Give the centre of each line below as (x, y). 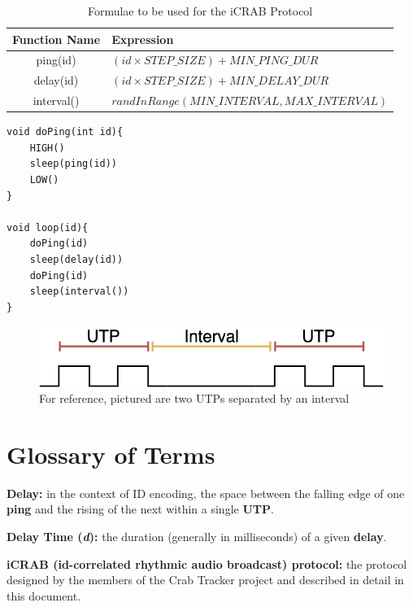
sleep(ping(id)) (74, 164)
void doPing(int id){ (65, 132)
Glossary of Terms (111, 454)
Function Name (57, 39)
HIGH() (47, 148)
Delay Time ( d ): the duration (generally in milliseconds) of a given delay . (197, 537)
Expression (143, 39)
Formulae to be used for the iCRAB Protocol (200, 11)
